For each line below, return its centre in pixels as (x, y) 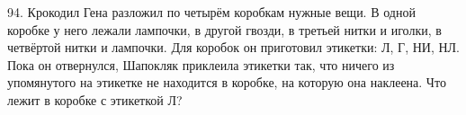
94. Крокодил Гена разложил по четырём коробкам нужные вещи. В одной (211, 12)
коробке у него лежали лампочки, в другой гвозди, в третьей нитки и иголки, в (224, 29)
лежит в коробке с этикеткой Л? (95, 99)
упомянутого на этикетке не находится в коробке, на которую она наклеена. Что (227, 82)
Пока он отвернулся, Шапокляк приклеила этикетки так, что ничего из (201, 64)
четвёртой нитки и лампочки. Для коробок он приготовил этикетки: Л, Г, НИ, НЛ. (233, 47)
